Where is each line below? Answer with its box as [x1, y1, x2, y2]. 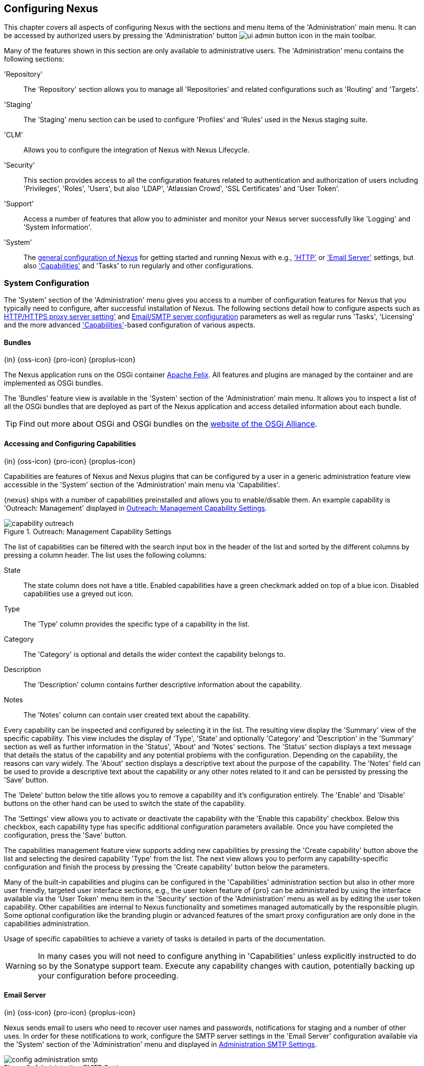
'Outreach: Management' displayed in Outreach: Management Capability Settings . [4, 503, 267, 512]
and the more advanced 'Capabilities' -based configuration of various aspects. [4, 321, 255, 329]
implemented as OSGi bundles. [4, 379, 103, 388]
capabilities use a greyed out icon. [23, 589, 134, 598]
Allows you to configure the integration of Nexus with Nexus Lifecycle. [23, 146, 250, 154]
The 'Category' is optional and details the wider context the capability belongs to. [23, 650, 285, 658]
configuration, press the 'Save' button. [4, 830, 127, 839]
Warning [5, 960, 36, 971]
